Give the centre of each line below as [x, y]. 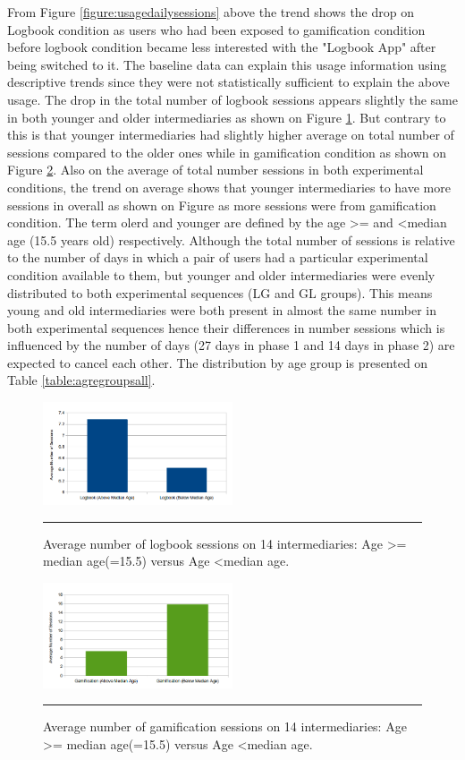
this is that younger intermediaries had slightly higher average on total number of [231, 135]
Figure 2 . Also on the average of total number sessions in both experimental [216, 170]
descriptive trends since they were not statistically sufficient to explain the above [228, 82]
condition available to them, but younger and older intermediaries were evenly [221, 274]
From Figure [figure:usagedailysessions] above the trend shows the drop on [211, 12]
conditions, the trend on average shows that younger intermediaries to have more [229, 187]
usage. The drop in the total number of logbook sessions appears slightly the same [232, 99]
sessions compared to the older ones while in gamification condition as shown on [227, 152]
